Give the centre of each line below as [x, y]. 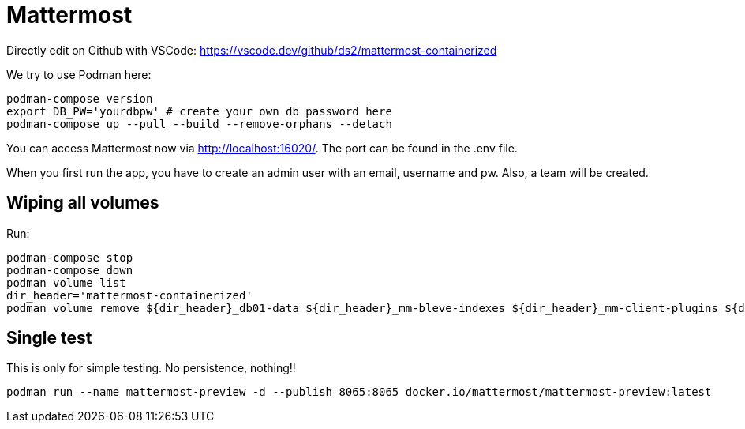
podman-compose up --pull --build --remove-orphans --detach [199, 124]
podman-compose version [80, 98]
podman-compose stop [70, 257]
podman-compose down [70, 270]
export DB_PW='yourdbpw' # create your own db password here [199, 111]
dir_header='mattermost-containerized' [129, 295]
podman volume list [66, 282]
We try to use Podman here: [79, 74]
